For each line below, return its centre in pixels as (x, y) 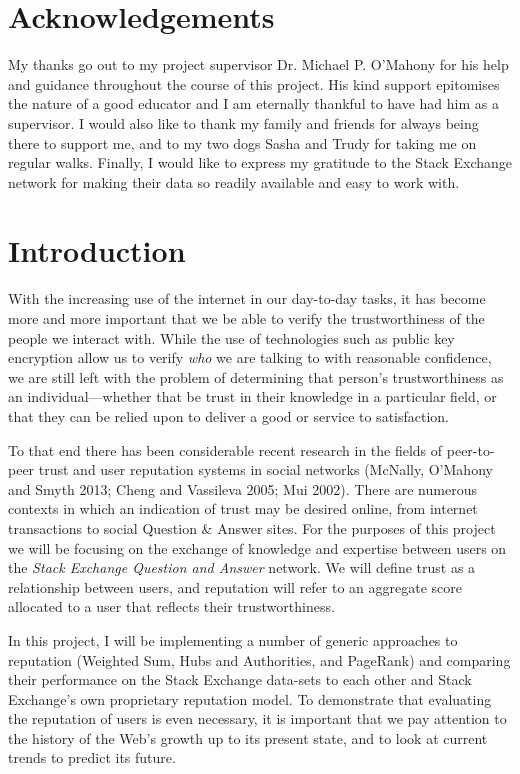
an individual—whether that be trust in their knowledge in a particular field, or (252, 396)
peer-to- (470, 449)
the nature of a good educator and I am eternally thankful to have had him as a (253, 103)
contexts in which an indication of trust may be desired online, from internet (243, 508)
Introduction (97, 250)
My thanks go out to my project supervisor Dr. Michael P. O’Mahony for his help (258, 64)
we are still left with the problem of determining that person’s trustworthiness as (256, 376)
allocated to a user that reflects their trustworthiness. (171, 606)
